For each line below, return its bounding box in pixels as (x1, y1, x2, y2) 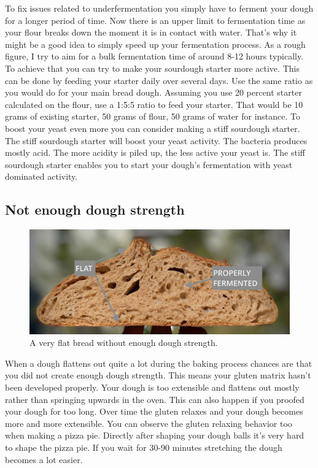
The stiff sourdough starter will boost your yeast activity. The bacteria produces (5, 134, 308, 147)
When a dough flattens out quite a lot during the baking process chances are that (5, 356, 312, 369)
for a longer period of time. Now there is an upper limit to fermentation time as (5, 13, 306, 26)
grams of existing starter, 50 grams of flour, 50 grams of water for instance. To (5, 110, 301, 123)
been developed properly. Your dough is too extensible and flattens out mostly (5, 381, 300, 394)
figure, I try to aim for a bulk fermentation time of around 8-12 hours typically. (5, 50, 304, 63)
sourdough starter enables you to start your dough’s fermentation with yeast (5, 158, 293, 171)
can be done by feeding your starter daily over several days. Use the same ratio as (5, 74, 313, 86)
